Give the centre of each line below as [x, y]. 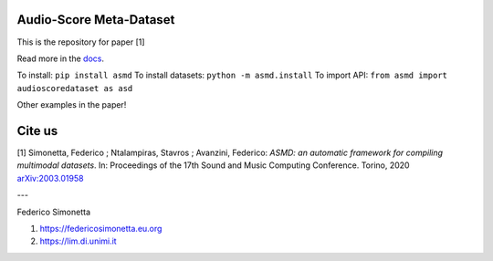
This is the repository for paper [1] [81, 42]
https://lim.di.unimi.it [79, 241]
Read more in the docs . [61, 58]
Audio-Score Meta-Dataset [96, 20]
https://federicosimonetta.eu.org [101, 228]
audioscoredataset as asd [75, 88]
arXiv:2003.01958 [50, 178]
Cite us [37, 131]
